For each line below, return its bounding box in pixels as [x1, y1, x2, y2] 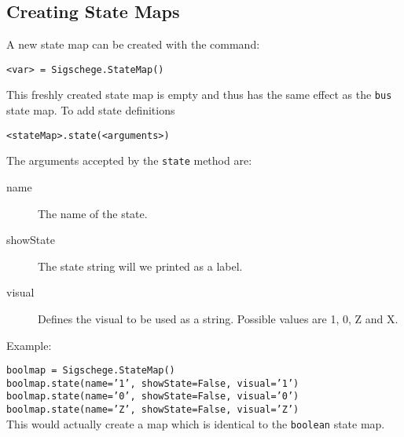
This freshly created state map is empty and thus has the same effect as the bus [6, 86, 392, 103]
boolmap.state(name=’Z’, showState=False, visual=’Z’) [6, 404, 299, 416]
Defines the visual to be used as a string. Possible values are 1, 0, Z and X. [38, 310, 398, 326]
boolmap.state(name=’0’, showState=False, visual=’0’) [6, 391, 299, 402]
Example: [6, 337, 52, 353]
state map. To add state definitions [6, 102, 175, 118]
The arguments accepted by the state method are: [6, 152, 252, 169]
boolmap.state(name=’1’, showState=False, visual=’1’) [6, 377, 299, 389]
